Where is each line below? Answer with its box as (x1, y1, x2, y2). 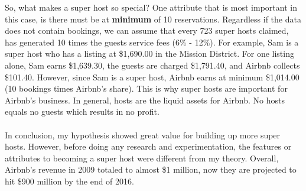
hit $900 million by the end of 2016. (5, 174, 134, 187)
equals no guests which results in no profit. (5, 105, 159, 118)
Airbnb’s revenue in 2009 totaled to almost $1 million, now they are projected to (5, 163, 297, 176)
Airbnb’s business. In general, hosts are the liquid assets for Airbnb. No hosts (5, 93, 285, 106)
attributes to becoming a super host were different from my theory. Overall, (5, 151, 279, 164)
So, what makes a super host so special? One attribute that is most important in (5, 1, 297, 13)
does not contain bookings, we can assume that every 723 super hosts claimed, (5, 24, 289, 37)
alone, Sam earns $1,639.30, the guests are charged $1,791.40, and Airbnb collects (5, 59, 300, 71)
